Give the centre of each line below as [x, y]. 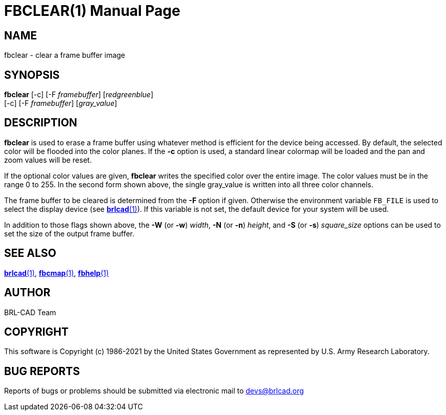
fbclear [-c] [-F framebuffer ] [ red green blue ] [79, 95]
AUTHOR [27, 293]
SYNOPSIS [32, 75]
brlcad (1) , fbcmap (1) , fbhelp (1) [57, 273]
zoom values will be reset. [48, 160]
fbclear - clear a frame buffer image [65, 55]
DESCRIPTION [41, 123]
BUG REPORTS [42, 371]
